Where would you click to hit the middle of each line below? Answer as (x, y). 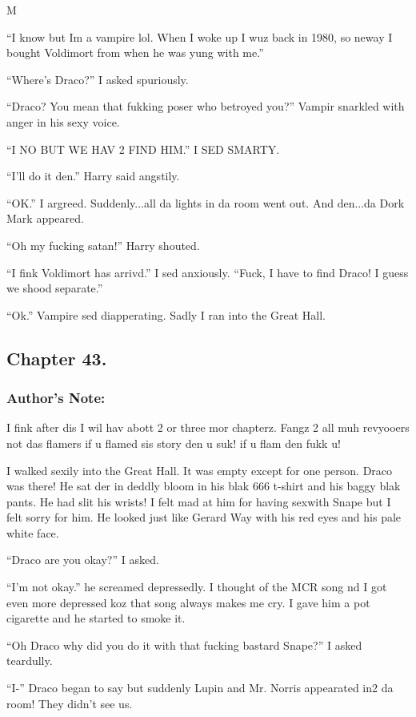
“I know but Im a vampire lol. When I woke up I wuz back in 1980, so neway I (200, 36)
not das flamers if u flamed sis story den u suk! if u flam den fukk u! (174, 443)
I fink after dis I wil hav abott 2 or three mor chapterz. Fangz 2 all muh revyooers (208, 427)
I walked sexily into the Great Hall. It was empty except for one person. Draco (200, 470)
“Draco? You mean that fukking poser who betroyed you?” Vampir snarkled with (206, 106)
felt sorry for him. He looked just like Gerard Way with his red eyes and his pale (204, 517)
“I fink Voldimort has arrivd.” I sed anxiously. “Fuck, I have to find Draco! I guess (208, 272)
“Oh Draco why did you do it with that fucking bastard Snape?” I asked (184, 644)
